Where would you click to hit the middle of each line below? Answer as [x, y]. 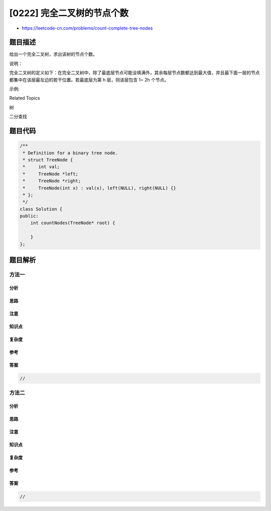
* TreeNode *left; [51, 174]
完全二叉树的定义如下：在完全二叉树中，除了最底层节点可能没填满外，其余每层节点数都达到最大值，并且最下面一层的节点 [134, 73]
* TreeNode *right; [52, 181]
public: [29, 216]
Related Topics [25, 98]
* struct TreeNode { [48, 160]
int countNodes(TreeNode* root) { [73, 223]
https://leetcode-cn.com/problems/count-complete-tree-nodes [87, 28]
